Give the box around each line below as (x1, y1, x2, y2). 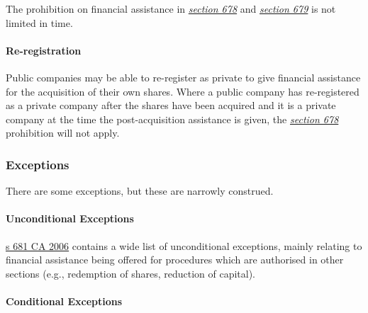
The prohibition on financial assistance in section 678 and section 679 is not (6, 1, 336, 16)
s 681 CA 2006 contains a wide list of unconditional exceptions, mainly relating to (6, 238, 362, 253)
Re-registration (6, 42, 82, 57)
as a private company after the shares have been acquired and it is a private (6, 98, 336, 113)
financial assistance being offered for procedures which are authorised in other (6, 252, 344, 267)
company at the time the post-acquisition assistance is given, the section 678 (6, 111, 339, 126)
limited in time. (6, 15, 73, 30)
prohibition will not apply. (6, 125, 120, 140)
